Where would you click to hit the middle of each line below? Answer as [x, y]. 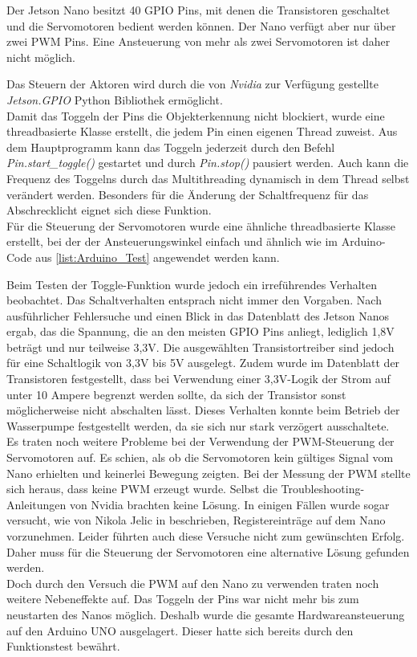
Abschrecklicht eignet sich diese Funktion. [109, 210]
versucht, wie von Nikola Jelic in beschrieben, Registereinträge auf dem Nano [196, 520]
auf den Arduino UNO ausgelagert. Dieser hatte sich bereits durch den [180, 630]
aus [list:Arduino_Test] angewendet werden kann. [158, 257]
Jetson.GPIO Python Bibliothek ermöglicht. [115, 99]
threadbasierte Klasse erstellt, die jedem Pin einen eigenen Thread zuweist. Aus [202, 131]
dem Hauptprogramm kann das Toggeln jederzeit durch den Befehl [171, 147]
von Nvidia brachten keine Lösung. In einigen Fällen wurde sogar [229, 504]
